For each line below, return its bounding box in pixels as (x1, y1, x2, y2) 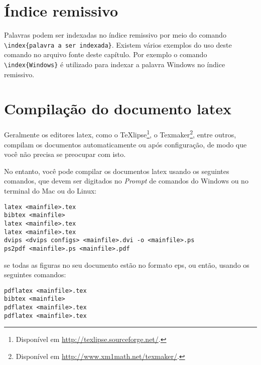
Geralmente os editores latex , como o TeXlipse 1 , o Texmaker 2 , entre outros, (4, 128, 236, 139)
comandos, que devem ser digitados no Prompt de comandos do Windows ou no (4, 175, 248, 186)
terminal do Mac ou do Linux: (4, 185, 97, 196)
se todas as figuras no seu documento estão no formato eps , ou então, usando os (4, 259, 249, 270)
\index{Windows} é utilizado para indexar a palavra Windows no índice (4, 59, 225, 69)
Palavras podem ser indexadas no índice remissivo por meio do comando (4, 30, 226, 40)
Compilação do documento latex (4, 98, 231, 119)
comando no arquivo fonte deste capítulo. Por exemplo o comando (4, 49, 207, 60)
